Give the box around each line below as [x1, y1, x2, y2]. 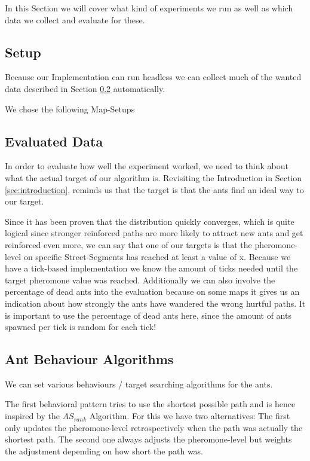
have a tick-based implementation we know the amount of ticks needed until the [5, 262, 298, 274]
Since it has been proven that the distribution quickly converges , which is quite [5, 215, 294, 227]
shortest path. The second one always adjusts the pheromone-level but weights [5, 433, 292, 445]
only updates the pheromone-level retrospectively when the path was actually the [5, 421, 303, 433]
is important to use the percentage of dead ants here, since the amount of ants [5, 309, 291, 321]
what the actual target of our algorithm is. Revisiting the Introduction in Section [5, 171, 302, 184]
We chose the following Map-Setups [5, 102, 135, 115]
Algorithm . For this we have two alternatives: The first [89, 410, 290, 422]
